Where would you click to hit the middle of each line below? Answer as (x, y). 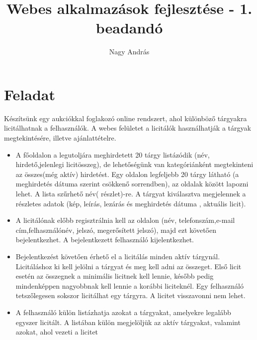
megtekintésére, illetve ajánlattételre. (60, 138)
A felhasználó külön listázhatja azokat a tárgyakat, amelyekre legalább (123, 312)
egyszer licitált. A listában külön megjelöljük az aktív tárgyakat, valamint (128, 322)
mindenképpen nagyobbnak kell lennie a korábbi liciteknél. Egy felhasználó (129, 285)
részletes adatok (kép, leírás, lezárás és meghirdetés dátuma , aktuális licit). (131, 203)
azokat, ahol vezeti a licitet (57, 332)
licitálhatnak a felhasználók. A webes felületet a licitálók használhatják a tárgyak (128, 128)
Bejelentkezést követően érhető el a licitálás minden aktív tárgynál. (118, 256)
